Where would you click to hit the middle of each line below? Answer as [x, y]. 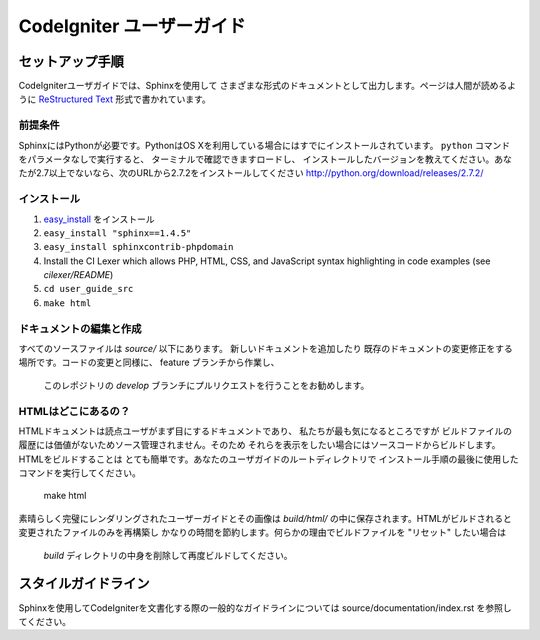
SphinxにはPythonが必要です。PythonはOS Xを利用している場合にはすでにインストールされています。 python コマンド [264, 145]
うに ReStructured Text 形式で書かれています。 [114, 99]
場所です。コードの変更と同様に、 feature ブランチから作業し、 [149, 362]
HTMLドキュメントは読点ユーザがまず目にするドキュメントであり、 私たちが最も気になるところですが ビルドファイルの [265, 431]
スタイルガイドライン [84, 583]
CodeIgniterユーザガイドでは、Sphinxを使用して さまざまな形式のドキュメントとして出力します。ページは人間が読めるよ [267, 86]
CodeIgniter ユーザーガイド [132, 26]
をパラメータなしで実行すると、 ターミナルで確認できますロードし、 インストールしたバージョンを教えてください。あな [265, 159]
